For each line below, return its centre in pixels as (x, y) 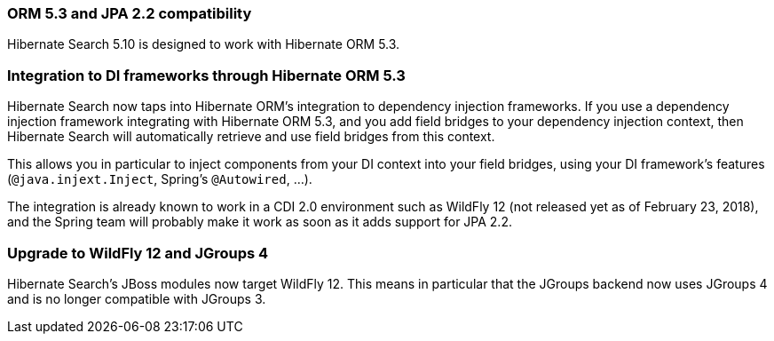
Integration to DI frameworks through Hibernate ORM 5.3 (206, 75)
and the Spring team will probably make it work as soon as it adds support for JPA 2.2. (260, 222)
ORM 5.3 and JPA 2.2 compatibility (130, 13)
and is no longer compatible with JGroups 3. (137, 298)
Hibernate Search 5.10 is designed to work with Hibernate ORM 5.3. (204, 44)
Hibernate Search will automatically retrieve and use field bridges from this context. (251, 137)
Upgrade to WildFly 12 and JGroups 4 (138, 253)
